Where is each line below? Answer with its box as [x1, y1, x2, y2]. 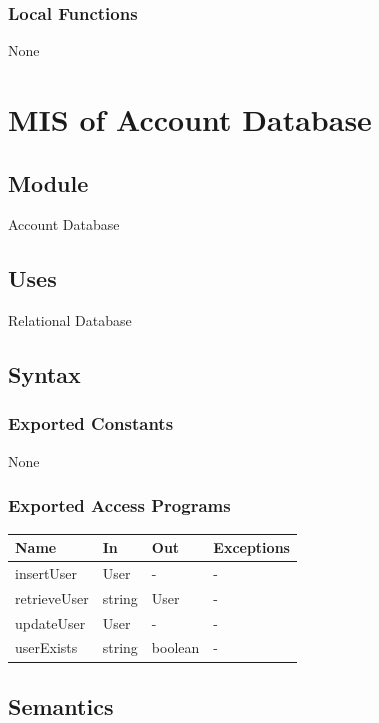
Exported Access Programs [8, 493, 231, 518]
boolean [151, 637, 200, 658]
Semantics [8, 690, 114, 721]
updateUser [15, 612, 86, 633]
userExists [15, 637, 78, 658]
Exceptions [213, 537, 290, 558]
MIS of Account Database [8, 99, 372, 139]
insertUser [15, 562, 78, 583]
